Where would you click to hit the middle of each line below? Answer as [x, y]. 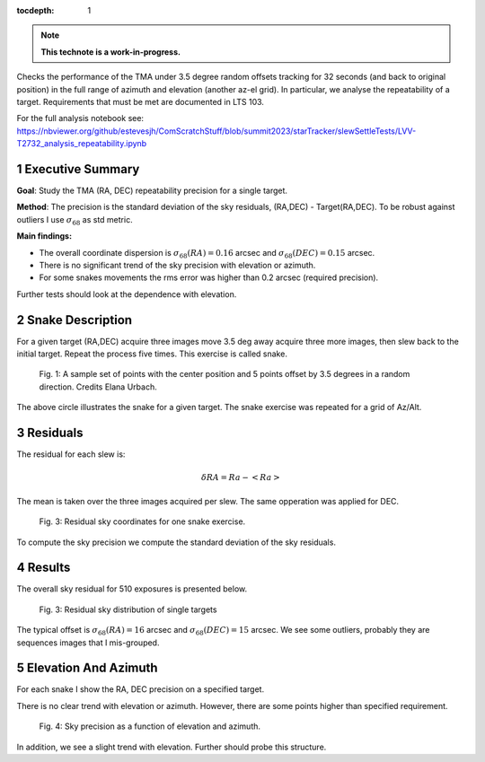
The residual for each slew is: [71, 454]
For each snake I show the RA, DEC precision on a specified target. [141, 689]
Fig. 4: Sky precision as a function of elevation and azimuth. [150, 726]
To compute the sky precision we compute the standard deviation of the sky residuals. [176, 542]
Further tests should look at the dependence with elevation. [127, 294]
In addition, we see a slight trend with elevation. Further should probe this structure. [172, 747]
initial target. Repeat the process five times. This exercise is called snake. [152, 354]
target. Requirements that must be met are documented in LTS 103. [141, 101]
